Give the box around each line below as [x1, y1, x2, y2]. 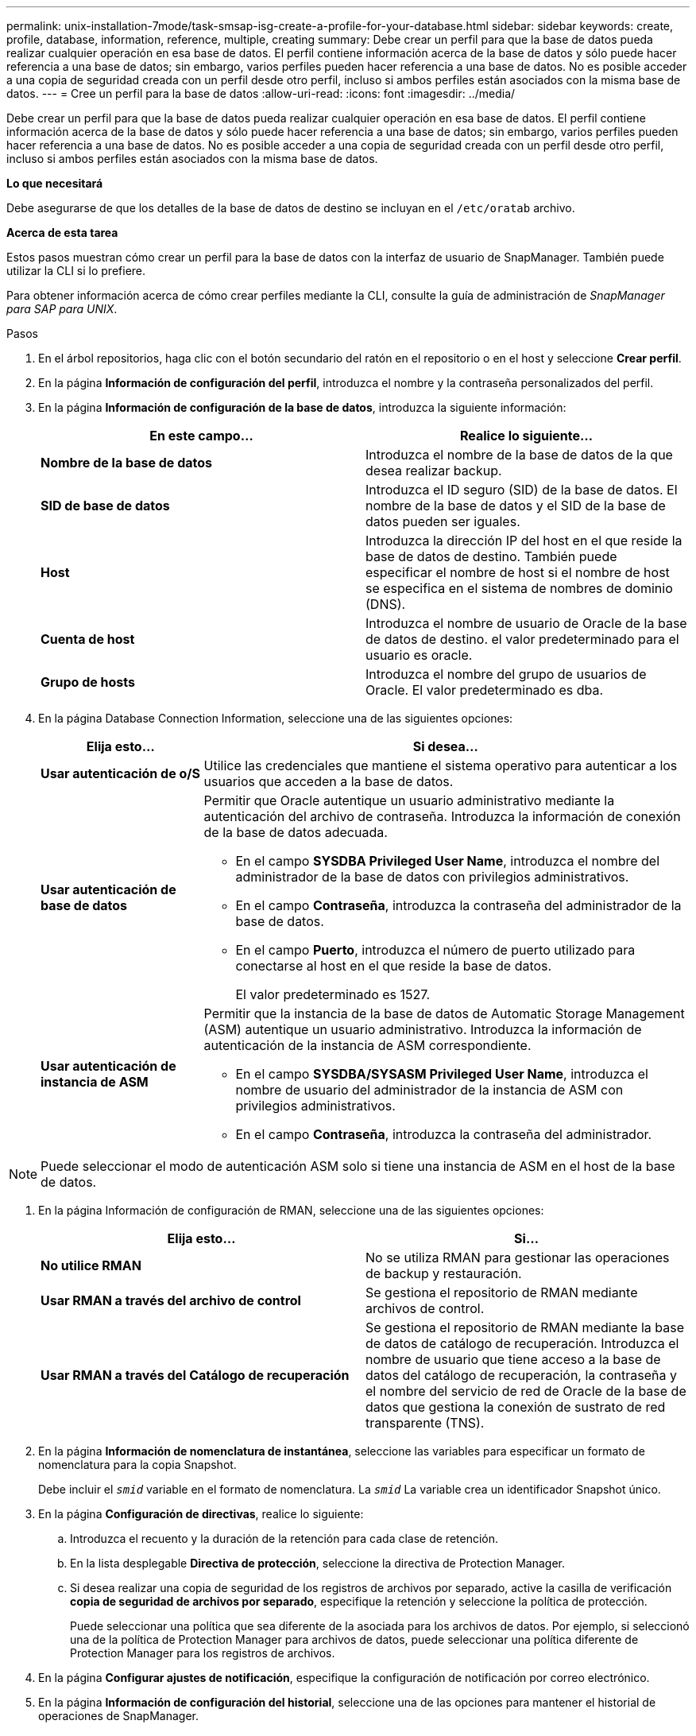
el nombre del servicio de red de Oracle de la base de [365, 1383, 686, 1399]
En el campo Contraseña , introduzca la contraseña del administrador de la [235, 897, 682, 913]
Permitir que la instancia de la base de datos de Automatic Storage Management [203, 1006, 685, 1021]
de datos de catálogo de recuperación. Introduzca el [365, 1335, 679, 1351]
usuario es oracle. [365, 647, 473, 663]
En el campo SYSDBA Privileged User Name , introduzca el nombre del [235, 853, 660, 869]
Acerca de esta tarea [6, 226, 118, 239]
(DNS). [365, 596, 406, 612]
